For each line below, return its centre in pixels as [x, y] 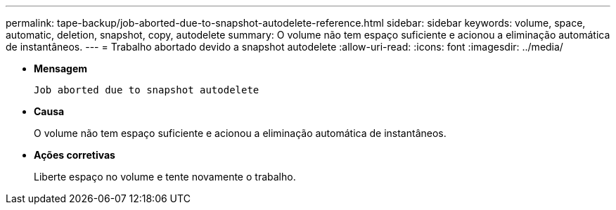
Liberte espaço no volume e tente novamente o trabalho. [165, 177]
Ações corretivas [75, 155]
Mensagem [61, 68]
